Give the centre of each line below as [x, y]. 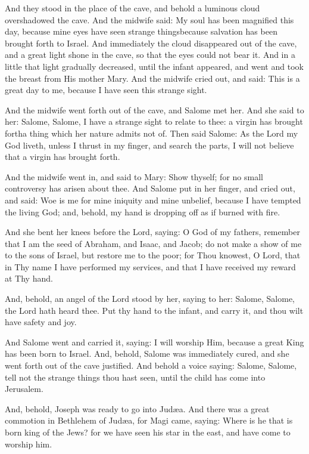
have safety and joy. [41, 322]
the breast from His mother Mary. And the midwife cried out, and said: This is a [152, 78]
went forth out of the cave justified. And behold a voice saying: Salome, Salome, [151, 365]
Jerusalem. [24, 389]
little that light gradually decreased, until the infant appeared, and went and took [154, 66]
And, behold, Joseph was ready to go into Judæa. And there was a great [137, 408]
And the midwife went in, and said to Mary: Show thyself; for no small [134, 176]
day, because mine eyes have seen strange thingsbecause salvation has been [141, 31]
